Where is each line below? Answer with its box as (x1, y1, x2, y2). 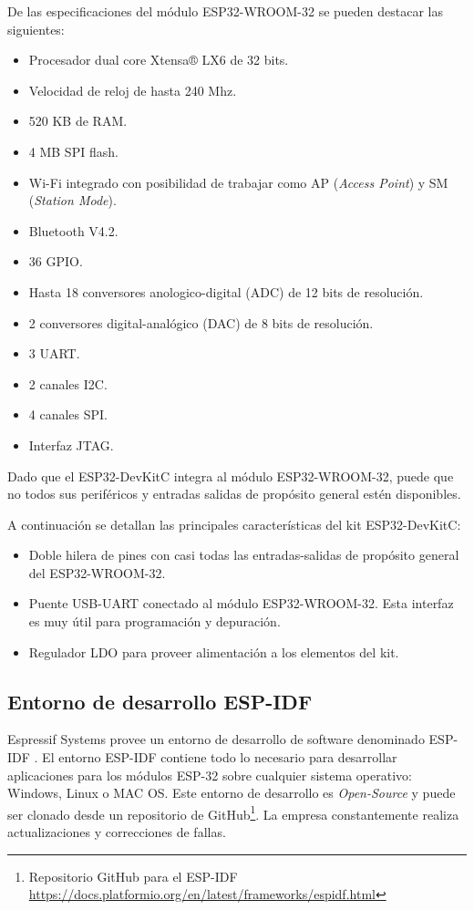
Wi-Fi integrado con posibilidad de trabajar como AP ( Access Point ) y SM (28, 172, 448, 191)
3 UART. (28, 344, 80, 363)
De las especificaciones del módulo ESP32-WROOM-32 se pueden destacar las (7, 2, 444, 20)
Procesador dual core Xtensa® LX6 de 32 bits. (28, 50, 289, 69)
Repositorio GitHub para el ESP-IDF (28, 866, 238, 885)
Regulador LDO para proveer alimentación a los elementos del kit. (28, 642, 399, 661)
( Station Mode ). (28, 191, 117, 210)
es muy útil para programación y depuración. (28, 612, 281, 631)
